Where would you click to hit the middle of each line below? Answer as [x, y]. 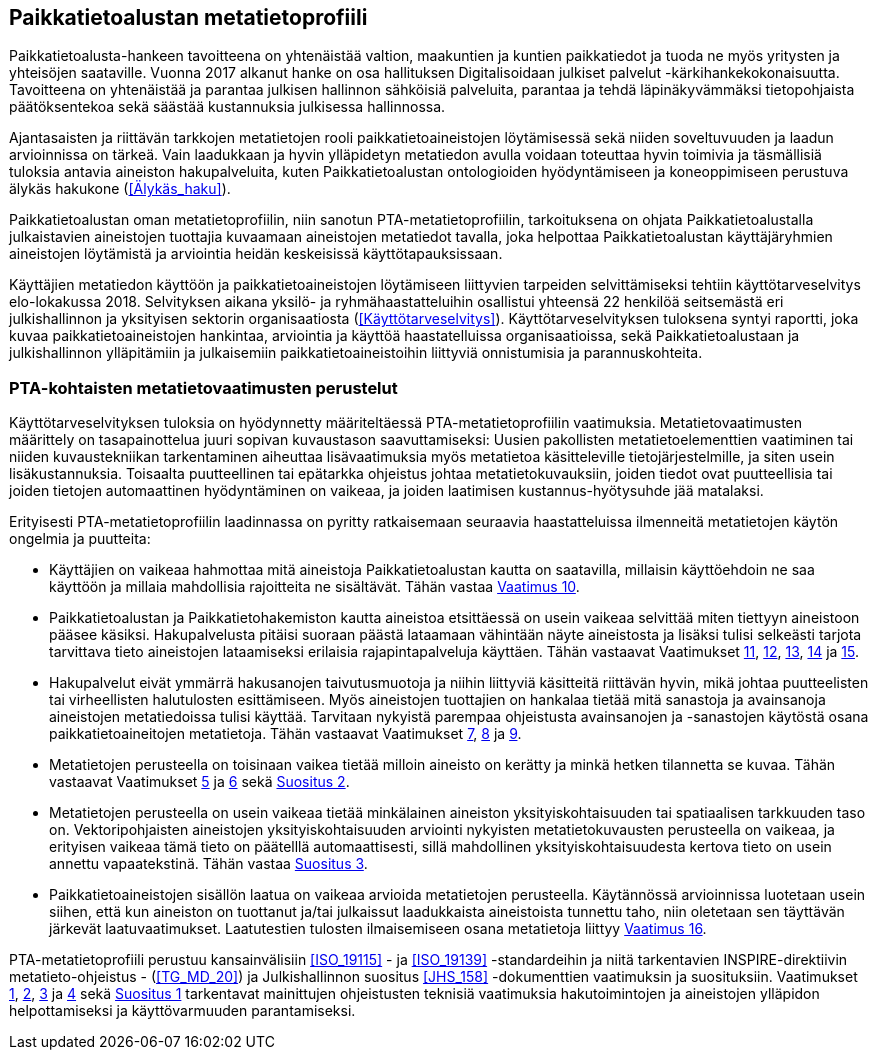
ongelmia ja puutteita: [80, 539]
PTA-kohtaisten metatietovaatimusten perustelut [203, 387]
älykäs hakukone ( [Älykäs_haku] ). [120, 189]
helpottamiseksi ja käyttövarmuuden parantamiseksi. [182, 1011]
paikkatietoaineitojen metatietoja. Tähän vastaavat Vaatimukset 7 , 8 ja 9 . [285, 734]
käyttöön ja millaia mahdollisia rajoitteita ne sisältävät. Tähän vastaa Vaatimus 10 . [314, 587]
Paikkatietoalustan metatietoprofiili [188, 17]
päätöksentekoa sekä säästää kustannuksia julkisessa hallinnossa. [227, 107]
